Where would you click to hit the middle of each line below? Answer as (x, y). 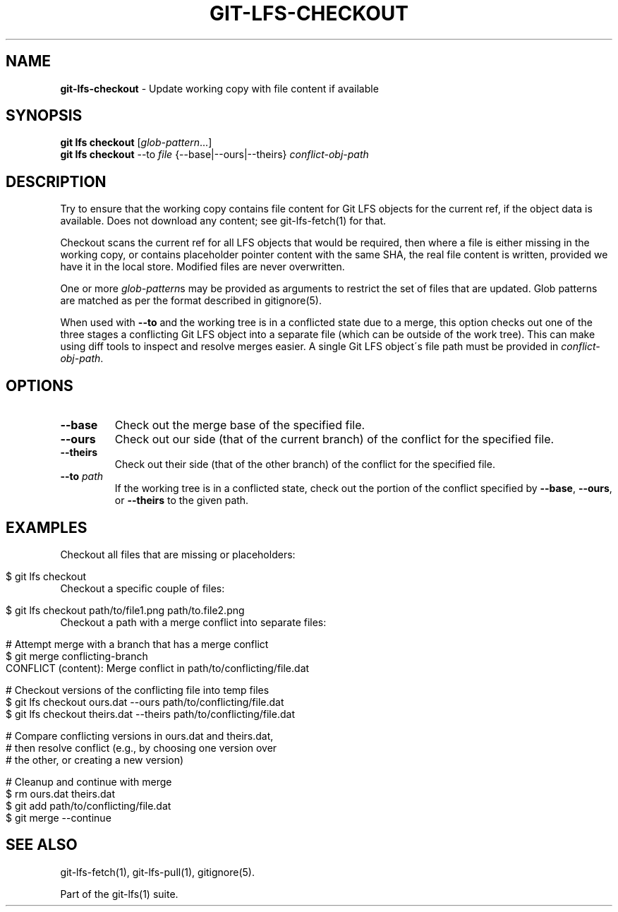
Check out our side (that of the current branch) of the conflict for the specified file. (334, 439)
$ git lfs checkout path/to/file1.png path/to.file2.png (125, 610)
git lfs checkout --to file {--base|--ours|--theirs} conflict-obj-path (214, 155)
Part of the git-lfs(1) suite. (119, 894)
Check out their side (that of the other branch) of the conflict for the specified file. (305, 464)
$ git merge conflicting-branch (77, 656)
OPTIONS (40, 385)
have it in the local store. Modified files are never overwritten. (202, 267)
